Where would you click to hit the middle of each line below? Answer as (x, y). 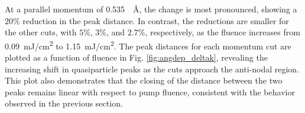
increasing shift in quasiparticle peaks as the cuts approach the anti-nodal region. (152, 69)
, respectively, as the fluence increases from (223, 32)
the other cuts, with (41, 32)
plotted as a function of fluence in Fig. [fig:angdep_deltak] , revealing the (136, 57)
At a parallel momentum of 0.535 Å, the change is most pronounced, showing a (151, 9)
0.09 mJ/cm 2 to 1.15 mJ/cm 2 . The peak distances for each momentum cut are (148, 45)
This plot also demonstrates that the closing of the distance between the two (144, 80)
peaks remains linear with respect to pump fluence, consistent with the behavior (150, 92)
